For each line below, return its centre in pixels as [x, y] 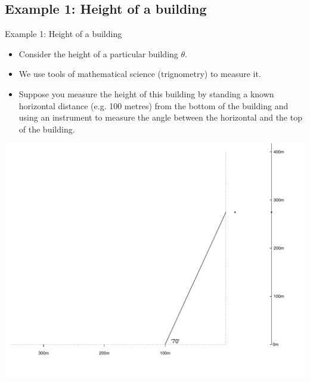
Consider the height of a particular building [98, 53]
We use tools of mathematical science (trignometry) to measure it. [140, 74]
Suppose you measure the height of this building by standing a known [146, 93]
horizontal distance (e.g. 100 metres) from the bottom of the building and [154, 105]
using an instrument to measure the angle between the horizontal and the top [160, 117]
